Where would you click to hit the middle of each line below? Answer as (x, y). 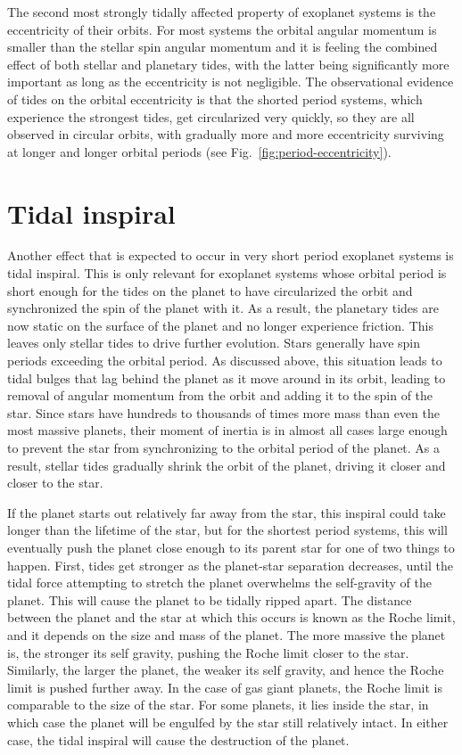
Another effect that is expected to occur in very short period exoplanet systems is (231, 255)
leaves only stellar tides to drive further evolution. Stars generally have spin (214, 343)
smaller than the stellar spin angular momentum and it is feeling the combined (223, 47)
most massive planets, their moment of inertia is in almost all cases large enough (227, 430)
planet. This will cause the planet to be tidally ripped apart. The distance (210, 599)
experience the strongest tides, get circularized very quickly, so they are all (211, 116)
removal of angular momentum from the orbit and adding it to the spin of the (220, 395)
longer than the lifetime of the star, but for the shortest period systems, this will (227, 530)
